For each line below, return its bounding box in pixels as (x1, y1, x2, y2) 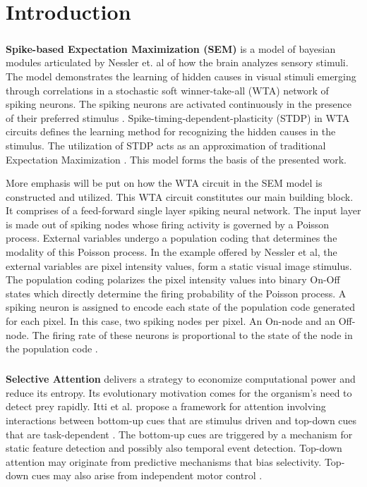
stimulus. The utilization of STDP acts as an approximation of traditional (6, 137, 326, 152)
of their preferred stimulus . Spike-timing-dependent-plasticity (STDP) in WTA (6, 110, 350, 125)
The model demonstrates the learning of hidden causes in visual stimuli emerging (6, 68, 356, 83)
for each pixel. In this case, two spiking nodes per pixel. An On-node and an (6, 314, 336, 328)
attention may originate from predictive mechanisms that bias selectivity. (6, 454, 322, 469)
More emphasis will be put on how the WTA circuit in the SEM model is (6, 175, 323, 190)
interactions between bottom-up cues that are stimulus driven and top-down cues (6, 412, 357, 427)
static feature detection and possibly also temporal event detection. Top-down (6, 440, 342, 455)
